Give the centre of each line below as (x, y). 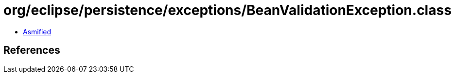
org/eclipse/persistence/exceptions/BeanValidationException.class (227, 10)
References (32, 50)
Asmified (37, 31)
